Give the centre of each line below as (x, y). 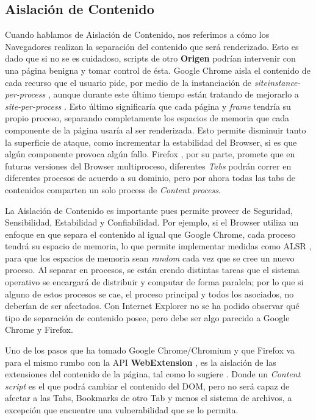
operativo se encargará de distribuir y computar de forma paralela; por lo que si (154, 282)
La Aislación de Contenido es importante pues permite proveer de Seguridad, (149, 210)
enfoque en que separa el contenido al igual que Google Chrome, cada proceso (150, 234)
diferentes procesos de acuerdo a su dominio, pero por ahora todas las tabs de (150, 178)
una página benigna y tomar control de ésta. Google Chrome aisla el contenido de (158, 70)
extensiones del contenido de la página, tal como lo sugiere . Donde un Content (153, 374)
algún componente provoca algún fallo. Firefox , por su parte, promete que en (150, 154)
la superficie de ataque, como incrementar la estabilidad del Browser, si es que (151, 142)
